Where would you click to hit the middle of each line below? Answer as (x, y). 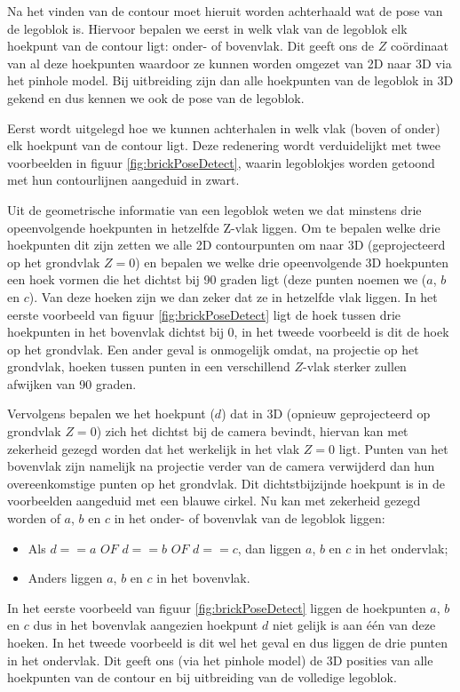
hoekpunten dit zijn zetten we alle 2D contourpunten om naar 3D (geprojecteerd (226, 245)
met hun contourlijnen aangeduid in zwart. (123, 180)
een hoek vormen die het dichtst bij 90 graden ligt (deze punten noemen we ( (217, 279)
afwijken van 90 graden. (72, 383)
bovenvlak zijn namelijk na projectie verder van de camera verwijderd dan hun (221, 466)
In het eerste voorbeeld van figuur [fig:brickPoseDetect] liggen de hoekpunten (217, 607)
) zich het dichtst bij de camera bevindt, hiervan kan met (252, 431)
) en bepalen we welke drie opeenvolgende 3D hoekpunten (292, 262)
